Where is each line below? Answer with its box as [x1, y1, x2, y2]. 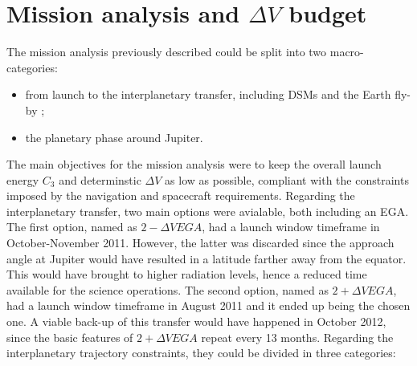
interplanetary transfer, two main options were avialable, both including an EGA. [6, 202, 409, 219]
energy [6, 171, 39, 188]
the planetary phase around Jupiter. [25, 128, 203, 145]
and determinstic [59, 171, 141, 188]
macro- [329, 43, 364, 60]
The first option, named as [6, 218, 137, 235]
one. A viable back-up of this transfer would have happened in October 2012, [6, 313, 386, 330]
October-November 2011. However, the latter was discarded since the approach [6, 234, 395, 251]
